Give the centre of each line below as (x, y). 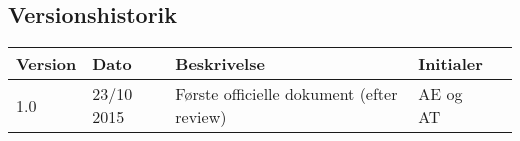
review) (201, 117)
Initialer (450, 64)
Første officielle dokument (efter (286, 94)
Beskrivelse (220, 64)
